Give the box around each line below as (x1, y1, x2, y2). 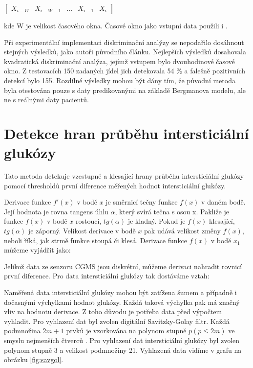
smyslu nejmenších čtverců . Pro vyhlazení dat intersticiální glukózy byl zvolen (4, 335, 240, 345)
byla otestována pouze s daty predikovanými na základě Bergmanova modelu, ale (4, 85, 246, 95)
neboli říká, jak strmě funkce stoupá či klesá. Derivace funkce (4, 235, 188, 245)
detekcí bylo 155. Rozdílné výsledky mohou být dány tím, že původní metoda (4, 75, 235, 85)
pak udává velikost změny (144, 226, 221, 236)
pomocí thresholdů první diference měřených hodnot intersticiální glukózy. (4, 180, 226, 190)
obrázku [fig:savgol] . (4, 354, 63, 365)
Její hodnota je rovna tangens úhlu (4, 206, 108, 216)
